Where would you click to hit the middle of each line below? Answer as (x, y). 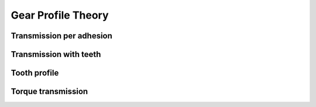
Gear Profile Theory (60, 15)
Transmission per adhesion (61, 36)
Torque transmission (49, 92)
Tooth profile (35, 73)
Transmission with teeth (56, 54)
